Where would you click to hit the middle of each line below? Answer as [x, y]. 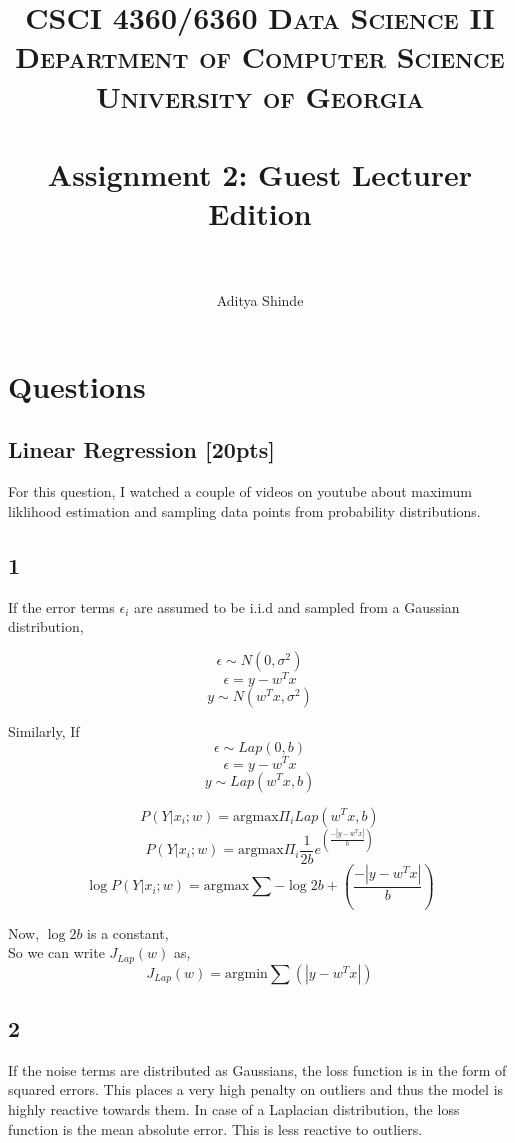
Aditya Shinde [260, 300]
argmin [246, 973]
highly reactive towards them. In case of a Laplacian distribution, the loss [234, 1109]
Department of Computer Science [260, 56]
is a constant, [128, 932]
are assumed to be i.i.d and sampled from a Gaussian [296, 606]
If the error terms [61, 606]
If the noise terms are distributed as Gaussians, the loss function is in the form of [257, 1069]
